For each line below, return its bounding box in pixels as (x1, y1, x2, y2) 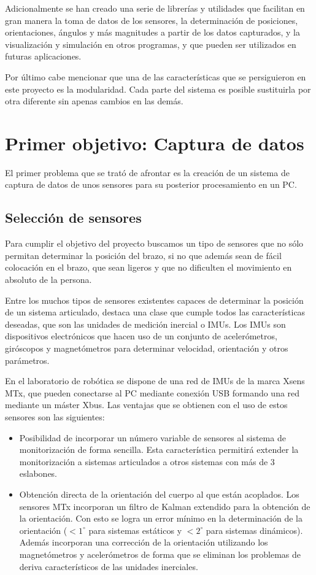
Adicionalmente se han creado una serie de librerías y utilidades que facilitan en (5, 2, 305, 14)
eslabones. (19, 467, 58, 480)
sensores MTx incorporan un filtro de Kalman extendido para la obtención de (19, 500, 310, 512)
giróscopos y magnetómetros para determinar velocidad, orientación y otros (5, 342, 288, 355)
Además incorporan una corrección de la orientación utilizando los (19, 536, 268, 549)
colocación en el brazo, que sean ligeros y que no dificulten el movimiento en (5, 261, 292, 274)
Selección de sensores (5, 208, 142, 227)
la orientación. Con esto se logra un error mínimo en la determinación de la (19, 512, 303, 525)
